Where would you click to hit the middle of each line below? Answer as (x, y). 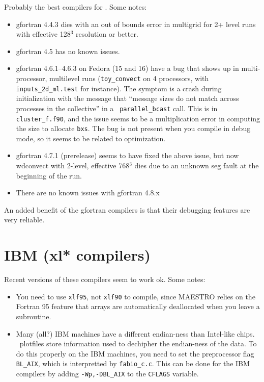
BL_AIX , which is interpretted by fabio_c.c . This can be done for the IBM (133, 363)
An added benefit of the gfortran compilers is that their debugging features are (127, 209)
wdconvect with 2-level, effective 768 (73, 165)
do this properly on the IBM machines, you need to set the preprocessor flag (135, 353)
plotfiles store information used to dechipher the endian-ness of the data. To (138, 343)
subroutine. (34, 316)
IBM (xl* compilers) (77, 255)
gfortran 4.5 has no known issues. (68, 51)
